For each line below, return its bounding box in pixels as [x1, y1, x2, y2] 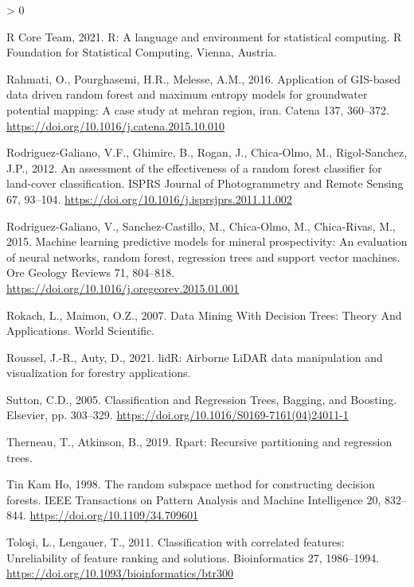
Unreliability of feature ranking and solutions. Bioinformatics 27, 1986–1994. [6, 549, 380, 566]
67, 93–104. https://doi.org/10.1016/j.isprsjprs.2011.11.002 [6, 190, 292, 207]
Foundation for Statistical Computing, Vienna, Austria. [6, 44, 277, 60]
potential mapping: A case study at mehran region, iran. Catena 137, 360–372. [6, 101, 389, 118]
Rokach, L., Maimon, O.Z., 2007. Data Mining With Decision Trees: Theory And [6, 306, 402, 323]
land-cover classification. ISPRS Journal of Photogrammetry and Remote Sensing [6, 175, 404, 192]
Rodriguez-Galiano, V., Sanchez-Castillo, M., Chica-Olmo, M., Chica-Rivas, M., [6, 217, 396, 234]
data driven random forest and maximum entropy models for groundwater [6, 86, 368, 103]
